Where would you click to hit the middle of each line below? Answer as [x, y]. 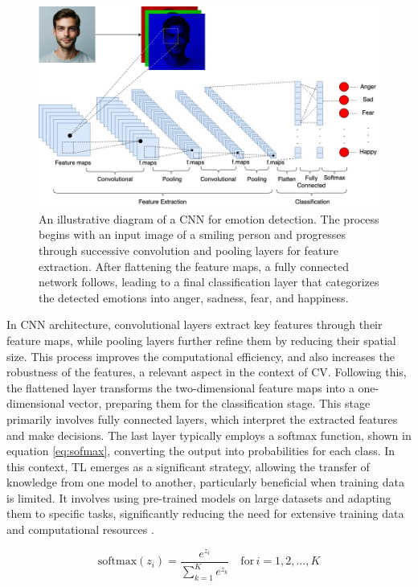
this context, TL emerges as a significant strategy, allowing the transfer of [188, 466]
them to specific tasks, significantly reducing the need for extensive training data [205, 513]
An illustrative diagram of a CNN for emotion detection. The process [209, 218]
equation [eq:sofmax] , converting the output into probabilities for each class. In [201, 451]
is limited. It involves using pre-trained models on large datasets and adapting [199, 497]
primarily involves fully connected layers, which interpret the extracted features [202, 419]
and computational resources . [80, 530]
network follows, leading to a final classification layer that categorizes [209, 282]
